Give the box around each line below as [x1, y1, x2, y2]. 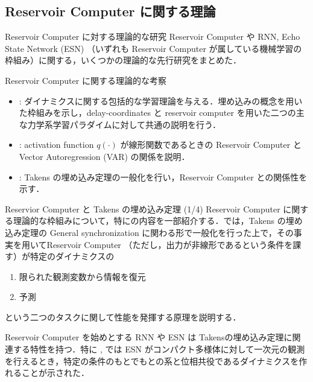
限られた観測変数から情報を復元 [19, 270, 146, 282]
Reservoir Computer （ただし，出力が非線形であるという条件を [46, 238, 293, 250]
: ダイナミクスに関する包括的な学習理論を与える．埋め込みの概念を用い [19, 94, 303, 107]
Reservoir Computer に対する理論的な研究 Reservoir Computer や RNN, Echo [5, 30, 300, 43]
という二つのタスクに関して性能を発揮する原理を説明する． [5, 310, 241, 323]
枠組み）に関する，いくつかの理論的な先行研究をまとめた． [5, 54, 241, 66]
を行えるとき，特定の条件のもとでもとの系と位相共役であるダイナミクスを [5, 354, 299, 367]
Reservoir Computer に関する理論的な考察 [5, 74, 166, 86]
